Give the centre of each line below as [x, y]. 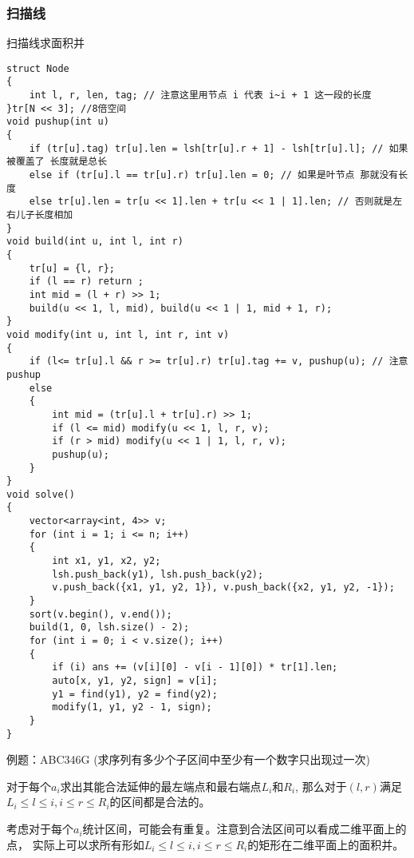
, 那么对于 [321, 786]
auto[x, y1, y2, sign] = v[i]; [135, 681]
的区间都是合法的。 [160, 802]
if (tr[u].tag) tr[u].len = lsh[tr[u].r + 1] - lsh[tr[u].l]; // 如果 [219, 148]
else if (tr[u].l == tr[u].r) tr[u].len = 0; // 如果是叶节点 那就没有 [214, 175]
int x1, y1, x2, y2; [106, 561]
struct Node [38, 68]
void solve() [41, 494]
